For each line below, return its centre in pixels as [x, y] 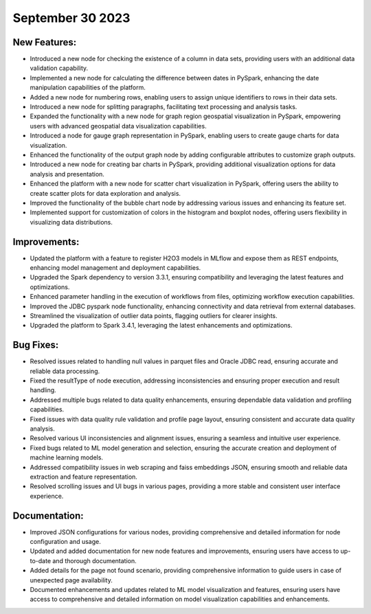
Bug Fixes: [36, 345]
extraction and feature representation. [83, 477]
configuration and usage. [65, 542]
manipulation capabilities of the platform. [88, 88]
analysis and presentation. [67, 174]
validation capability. [59, 68]
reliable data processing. [65, 371]
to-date [41, 560]
